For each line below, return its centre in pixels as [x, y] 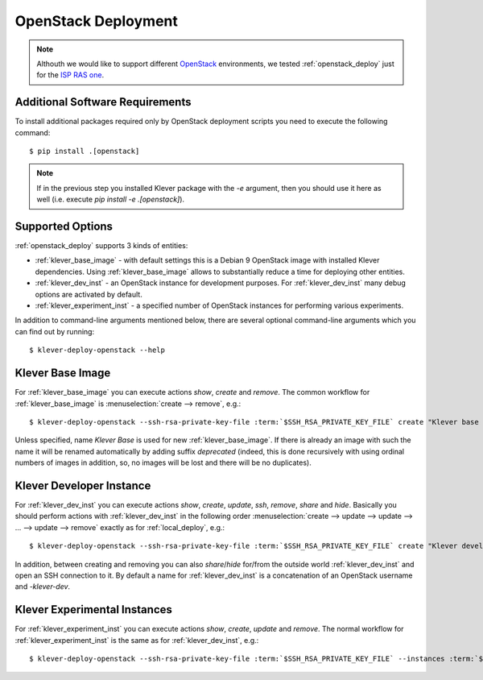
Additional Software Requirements [103, 102]
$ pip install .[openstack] [85, 151]
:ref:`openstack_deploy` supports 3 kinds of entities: [101, 246]
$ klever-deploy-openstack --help [97, 350]
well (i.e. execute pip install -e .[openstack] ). [111, 199]
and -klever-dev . [43, 587]
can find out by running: [55, 331]
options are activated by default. [89, 294]
